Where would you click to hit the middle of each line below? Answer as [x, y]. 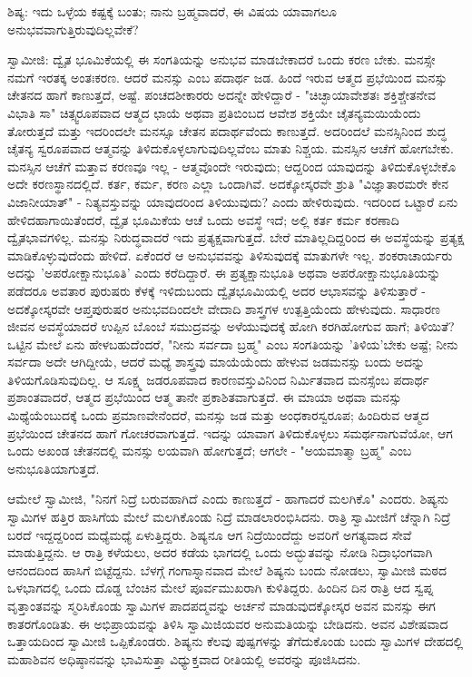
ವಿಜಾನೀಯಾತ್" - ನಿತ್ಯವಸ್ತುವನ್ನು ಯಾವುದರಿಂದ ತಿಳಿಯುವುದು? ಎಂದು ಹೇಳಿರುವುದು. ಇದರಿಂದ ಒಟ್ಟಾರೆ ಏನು [233, 201]
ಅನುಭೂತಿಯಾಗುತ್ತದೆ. [54, 468]
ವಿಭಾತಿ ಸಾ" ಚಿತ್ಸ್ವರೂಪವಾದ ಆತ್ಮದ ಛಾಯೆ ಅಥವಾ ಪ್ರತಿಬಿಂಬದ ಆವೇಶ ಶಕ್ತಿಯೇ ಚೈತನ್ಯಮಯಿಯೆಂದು [214, 112]
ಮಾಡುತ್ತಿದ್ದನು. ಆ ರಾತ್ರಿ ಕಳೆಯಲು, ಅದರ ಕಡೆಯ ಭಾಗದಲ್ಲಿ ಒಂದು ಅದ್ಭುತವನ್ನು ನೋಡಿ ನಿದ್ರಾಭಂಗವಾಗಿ [220, 552]
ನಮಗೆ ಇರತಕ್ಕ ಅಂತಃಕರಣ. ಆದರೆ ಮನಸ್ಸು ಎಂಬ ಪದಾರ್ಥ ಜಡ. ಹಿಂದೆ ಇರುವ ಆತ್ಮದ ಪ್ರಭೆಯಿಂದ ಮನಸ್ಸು [227, 77]
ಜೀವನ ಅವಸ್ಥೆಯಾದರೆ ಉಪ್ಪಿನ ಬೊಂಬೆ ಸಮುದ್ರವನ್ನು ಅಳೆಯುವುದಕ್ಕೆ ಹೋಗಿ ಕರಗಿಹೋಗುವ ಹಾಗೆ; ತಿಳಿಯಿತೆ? [231, 326]
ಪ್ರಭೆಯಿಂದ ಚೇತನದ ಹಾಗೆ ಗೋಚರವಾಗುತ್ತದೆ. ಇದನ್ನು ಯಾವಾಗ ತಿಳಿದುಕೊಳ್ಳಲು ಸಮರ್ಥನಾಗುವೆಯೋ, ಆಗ [230, 432]
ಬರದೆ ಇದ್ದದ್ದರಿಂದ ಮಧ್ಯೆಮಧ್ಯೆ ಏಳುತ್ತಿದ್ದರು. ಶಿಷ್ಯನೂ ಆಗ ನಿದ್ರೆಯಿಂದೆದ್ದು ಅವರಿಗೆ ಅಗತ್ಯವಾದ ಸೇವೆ [210, 534]
